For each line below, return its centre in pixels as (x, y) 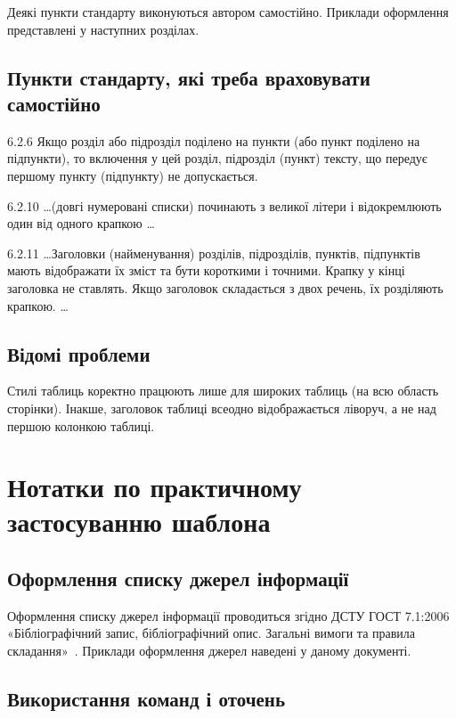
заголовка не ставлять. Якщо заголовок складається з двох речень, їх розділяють (225, 287)
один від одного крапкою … (81, 223)
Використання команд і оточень (147, 699)
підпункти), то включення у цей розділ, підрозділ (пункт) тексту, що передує (217, 158)
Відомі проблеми (79, 353)
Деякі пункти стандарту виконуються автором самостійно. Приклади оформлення (228, 12)
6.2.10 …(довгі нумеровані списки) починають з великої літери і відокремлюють (224, 205)
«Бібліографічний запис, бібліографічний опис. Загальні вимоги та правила (212, 633)
